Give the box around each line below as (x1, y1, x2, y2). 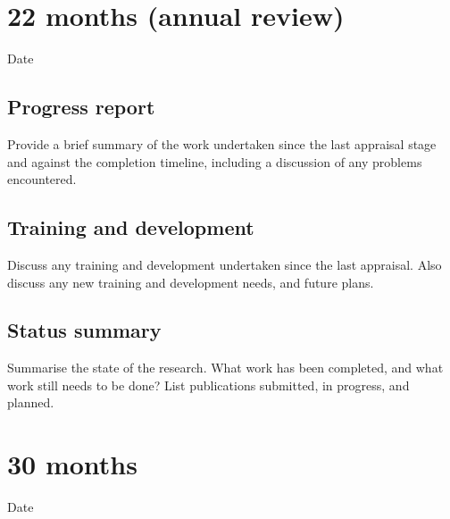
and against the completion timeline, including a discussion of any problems (7, 152, 422, 171)
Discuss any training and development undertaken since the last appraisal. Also (7, 255, 442, 273)
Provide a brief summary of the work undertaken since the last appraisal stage (7, 134, 437, 153)
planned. (7, 393, 54, 412)
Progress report (7, 93, 155, 121)
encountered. (7, 170, 77, 188)
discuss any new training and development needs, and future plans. (7, 272, 374, 291)
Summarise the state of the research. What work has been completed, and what (7, 358, 444, 377)
